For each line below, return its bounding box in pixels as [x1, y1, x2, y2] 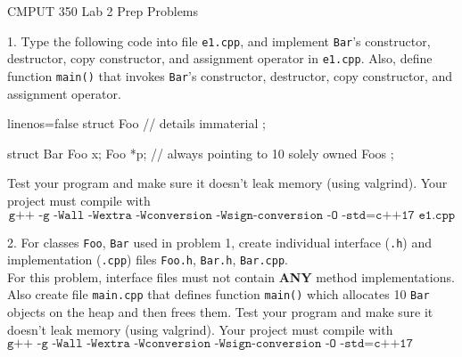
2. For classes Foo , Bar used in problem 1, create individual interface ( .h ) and [7, 232, 433, 251]
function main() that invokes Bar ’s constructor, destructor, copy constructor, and [7, 66, 453, 85]
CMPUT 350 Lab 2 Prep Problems [7, 2, 199, 20]
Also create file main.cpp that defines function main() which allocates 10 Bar [7, 285, 430, 304]
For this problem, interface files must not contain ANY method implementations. [7, 267, 455, 286]
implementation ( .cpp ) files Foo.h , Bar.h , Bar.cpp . [7, 250, 288, 269]
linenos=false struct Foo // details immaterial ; [7, 114, 266, 133]
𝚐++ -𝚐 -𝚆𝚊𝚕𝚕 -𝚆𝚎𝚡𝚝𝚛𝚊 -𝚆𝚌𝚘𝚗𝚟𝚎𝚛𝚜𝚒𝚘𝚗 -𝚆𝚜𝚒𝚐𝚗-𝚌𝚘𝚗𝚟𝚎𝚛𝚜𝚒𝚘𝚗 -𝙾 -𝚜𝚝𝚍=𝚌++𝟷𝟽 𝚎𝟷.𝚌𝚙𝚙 [8, 208, 456, 222]
